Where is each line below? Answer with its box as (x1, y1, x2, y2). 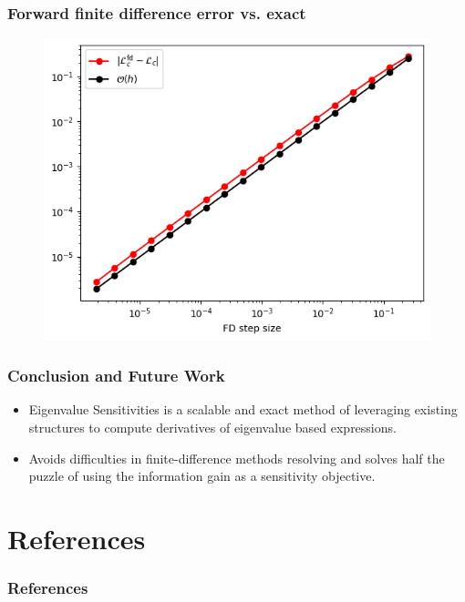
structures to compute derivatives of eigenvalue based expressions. (28, 418, 397, 437)
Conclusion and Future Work (7, 364, 225, 387)
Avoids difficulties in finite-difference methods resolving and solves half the (28, 448, 445, 467)
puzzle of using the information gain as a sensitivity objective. (28, 466, 376, 485)
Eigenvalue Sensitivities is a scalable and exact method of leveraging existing (28, 400, 458, 419)
